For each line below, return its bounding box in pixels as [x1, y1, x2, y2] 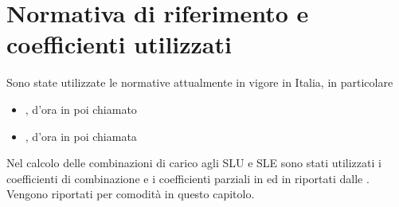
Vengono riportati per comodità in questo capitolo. [6, 186, 255, 202]
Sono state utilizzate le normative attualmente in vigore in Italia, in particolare [6, 74, 393, 91]
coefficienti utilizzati [6, 28, 232, 61]
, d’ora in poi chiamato [25, 100, 137, 117]
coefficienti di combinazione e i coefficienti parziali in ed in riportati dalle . [6, 170, 370, 186]
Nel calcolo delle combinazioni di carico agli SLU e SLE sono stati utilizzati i [6, 154, 381, 171]
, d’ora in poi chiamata [25, 127, 137, 144]
